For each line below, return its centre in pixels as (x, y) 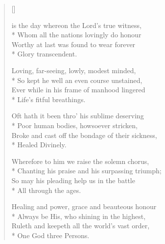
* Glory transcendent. (44, 54)
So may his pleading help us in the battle (73, 180)
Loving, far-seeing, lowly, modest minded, (74, 70)
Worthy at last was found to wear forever (73, 44)
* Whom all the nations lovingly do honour (76, 35)
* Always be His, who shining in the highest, (79, 216)
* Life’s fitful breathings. (48, 99)
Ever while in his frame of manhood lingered (78, 90)
